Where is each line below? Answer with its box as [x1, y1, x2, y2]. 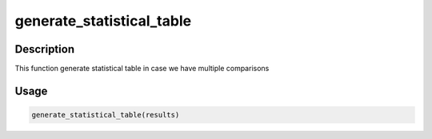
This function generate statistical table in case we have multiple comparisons [14, 64, 270, 73]
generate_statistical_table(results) [31, 110, 180, 120]
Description [14, 42, 75, 56]
